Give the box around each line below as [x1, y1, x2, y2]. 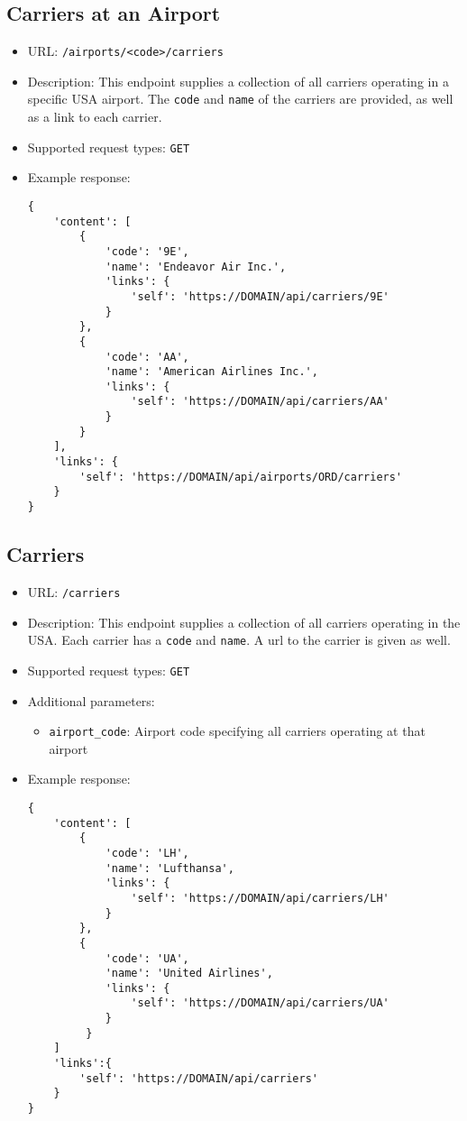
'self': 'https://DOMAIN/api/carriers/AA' [131, 395, 389, 409]
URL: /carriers [27, 582, 121, 601]
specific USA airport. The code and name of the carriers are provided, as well [27, 89, 453, 108]
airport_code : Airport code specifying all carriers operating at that [49, 721, 426, 740]
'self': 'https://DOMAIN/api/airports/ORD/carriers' [79, 470, 403, 483]
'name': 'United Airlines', [105, 967, 273, 980]
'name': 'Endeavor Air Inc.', [105, 260, 287, 273]
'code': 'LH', [105, 846, 189, 859]
